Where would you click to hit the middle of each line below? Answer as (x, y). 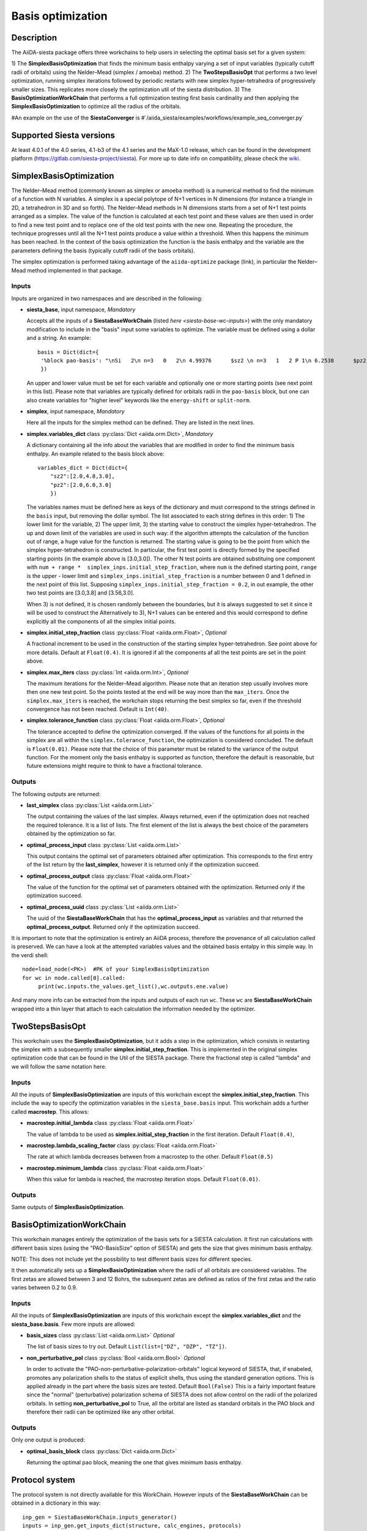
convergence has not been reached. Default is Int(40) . (98, 709)
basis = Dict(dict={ (68, 352)
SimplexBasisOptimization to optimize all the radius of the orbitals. (96, 107)
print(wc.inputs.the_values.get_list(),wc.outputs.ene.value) (133, 986)
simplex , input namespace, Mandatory (76, 411)
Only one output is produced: (48, 1440)
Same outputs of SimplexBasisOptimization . (68, 1207)
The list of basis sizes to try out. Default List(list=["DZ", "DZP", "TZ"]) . (127, 1347)
